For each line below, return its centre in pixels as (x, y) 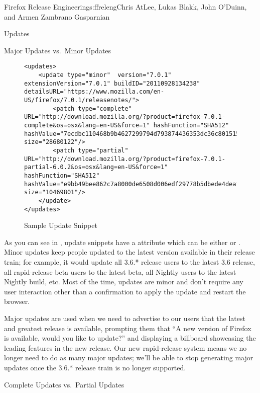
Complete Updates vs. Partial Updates (64, 384)
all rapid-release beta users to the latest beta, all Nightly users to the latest (120, 271)
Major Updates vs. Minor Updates (58, 50)
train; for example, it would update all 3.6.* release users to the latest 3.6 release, (129, 261)
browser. (17, 301)
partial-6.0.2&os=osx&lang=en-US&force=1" (96, 167)
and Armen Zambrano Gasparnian (57, 16)
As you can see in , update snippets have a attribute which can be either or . (122, 242)
